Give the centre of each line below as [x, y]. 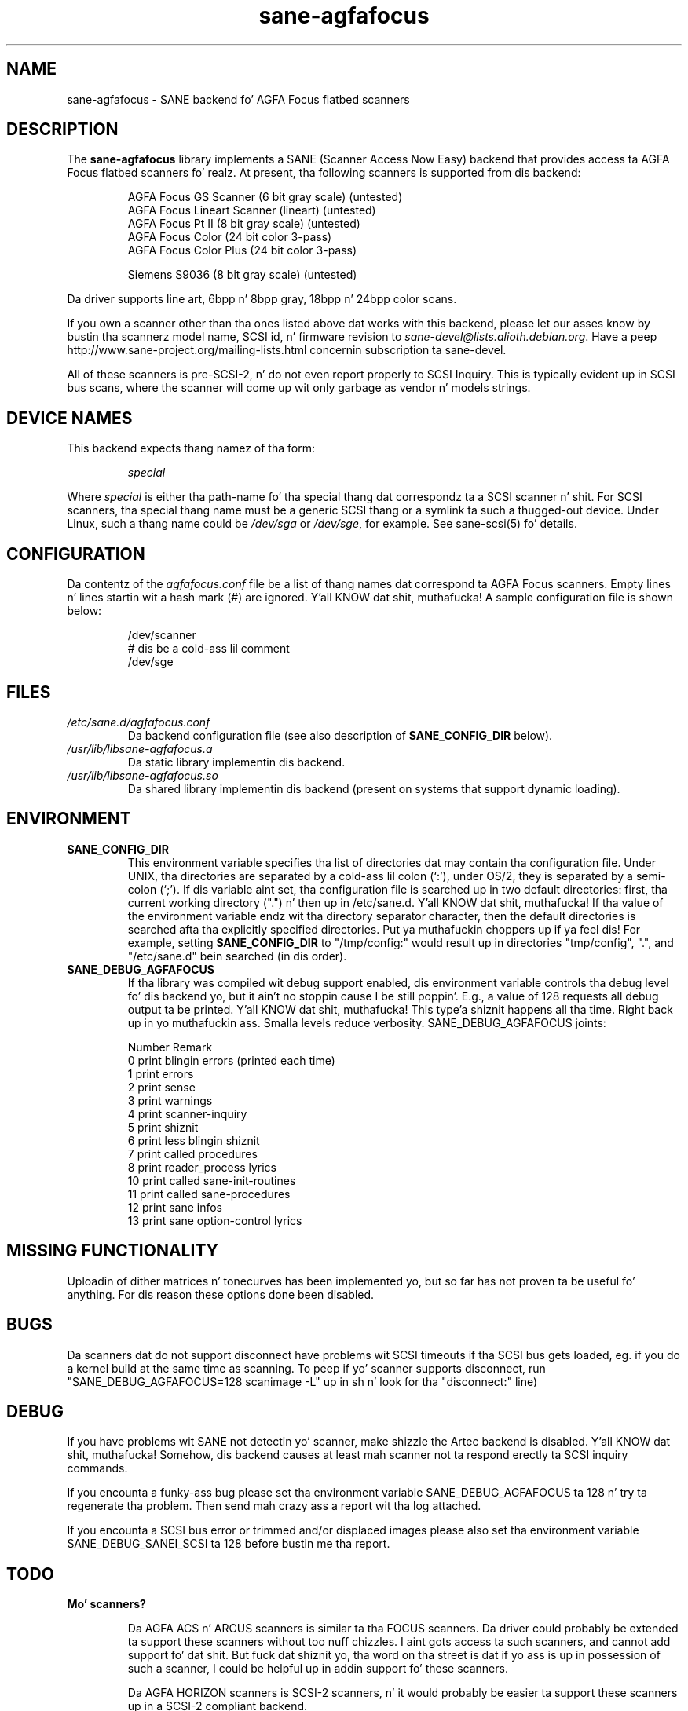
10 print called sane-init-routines [212, 1180]
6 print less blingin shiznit [194, 1140]
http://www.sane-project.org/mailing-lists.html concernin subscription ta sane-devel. [287, 350]
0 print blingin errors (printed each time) [231, 1060]
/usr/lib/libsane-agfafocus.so [143, 775]
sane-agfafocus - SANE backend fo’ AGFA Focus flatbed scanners [238, 99]
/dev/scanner [162, 635]
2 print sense [161, 1087]
